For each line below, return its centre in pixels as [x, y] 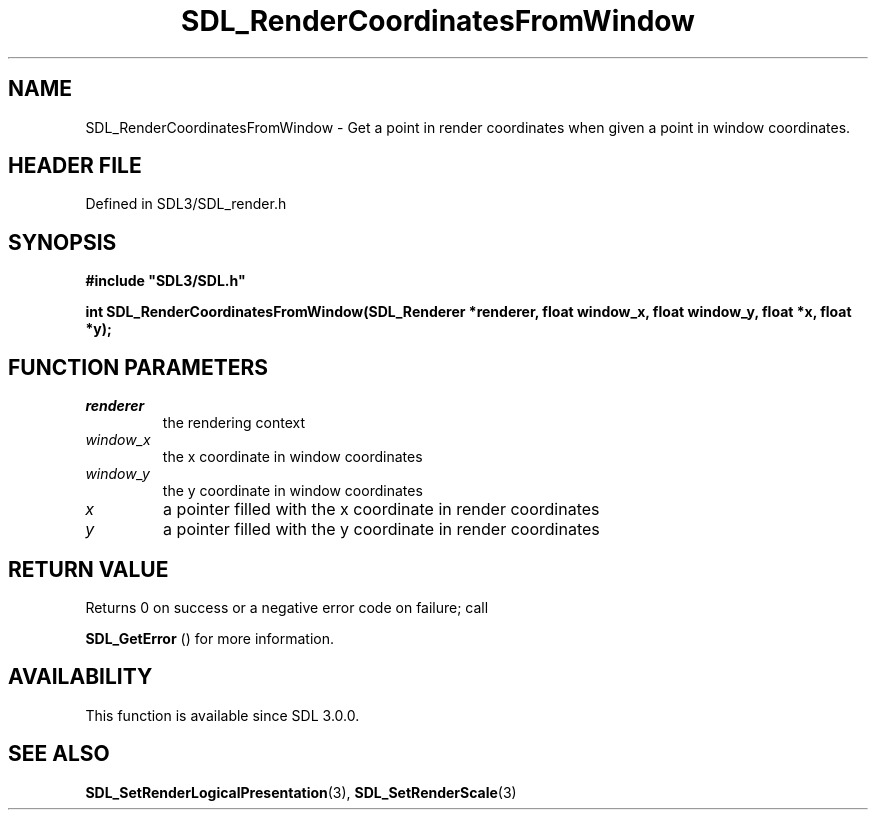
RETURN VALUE [88, 569]
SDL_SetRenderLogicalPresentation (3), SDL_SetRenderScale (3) [301, 792]
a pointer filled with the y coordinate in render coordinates [381, 529]
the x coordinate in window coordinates [292, 457]
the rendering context [234, 423]
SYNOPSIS [62, 242]
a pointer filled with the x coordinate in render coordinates [381, 509]
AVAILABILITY [80, 677]
